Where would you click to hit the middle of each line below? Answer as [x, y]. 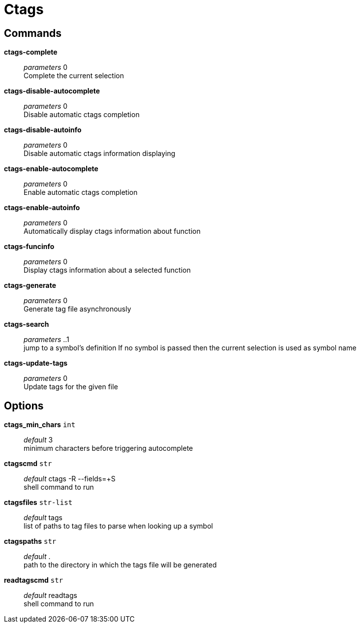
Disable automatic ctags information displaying [100, 154]
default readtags [50, 596]
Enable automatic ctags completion [81, 192]
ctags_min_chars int [40, 425]
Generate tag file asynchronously [77, 309]
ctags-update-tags [36, 363]
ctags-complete [31, 52]
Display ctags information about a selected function [107, 270]
